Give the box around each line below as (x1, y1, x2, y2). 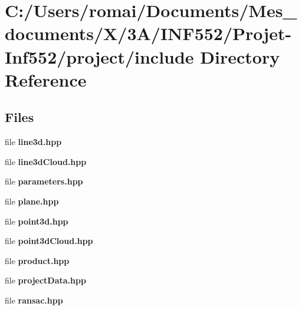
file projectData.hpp (5, 274, 86, 286)
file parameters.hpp (5, 175, 83, 187)
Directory (200, 44, 280, 68)
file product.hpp (5, 254, 70, 266)
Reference (5, 67, 87, 91)
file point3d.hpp (5, 215, 68, 227)
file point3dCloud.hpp (5, 235, 93, 247)
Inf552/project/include (5, 44, 194, 68)
